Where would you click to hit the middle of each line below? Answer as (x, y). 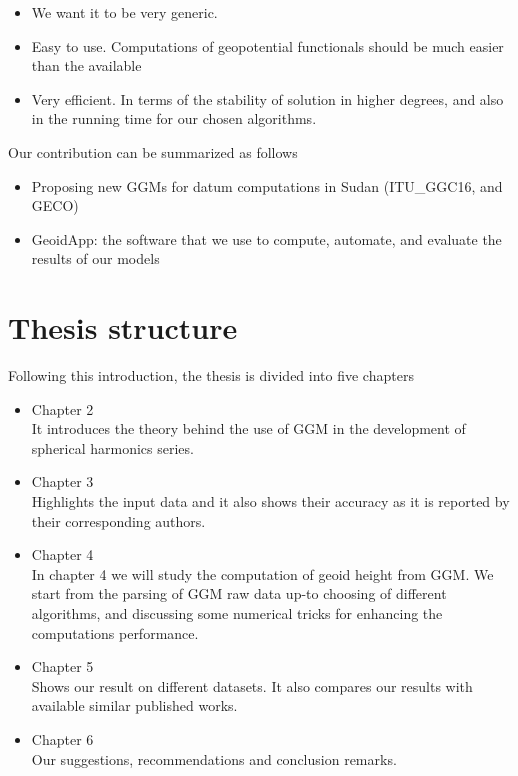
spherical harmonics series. (112, 447)
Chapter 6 (62, 738)
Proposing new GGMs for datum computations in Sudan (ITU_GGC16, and (267, 185)
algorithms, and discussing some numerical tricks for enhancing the (237, 613)
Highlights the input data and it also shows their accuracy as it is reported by (270, 501)
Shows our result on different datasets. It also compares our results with (252, 685)
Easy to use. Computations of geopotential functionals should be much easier (267, 45)
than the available (86, 65)
